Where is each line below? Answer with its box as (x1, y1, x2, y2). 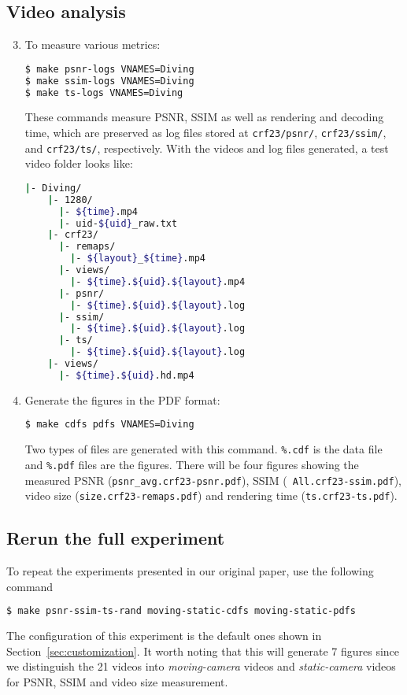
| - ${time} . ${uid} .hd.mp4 (58, 369, 194, 381)
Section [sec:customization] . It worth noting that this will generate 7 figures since (6, 642, 400, 659)
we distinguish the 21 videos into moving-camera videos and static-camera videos (6, 658, 396, 675)
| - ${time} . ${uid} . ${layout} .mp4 (70, 275, 246, 287)
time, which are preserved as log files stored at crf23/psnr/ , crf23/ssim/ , (24, 124, 387, 141)
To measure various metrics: (24, 36, 161, 53)
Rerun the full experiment (6, 526, 225, 550)
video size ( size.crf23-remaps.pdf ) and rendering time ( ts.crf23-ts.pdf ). (24, 487, 398, 504)
